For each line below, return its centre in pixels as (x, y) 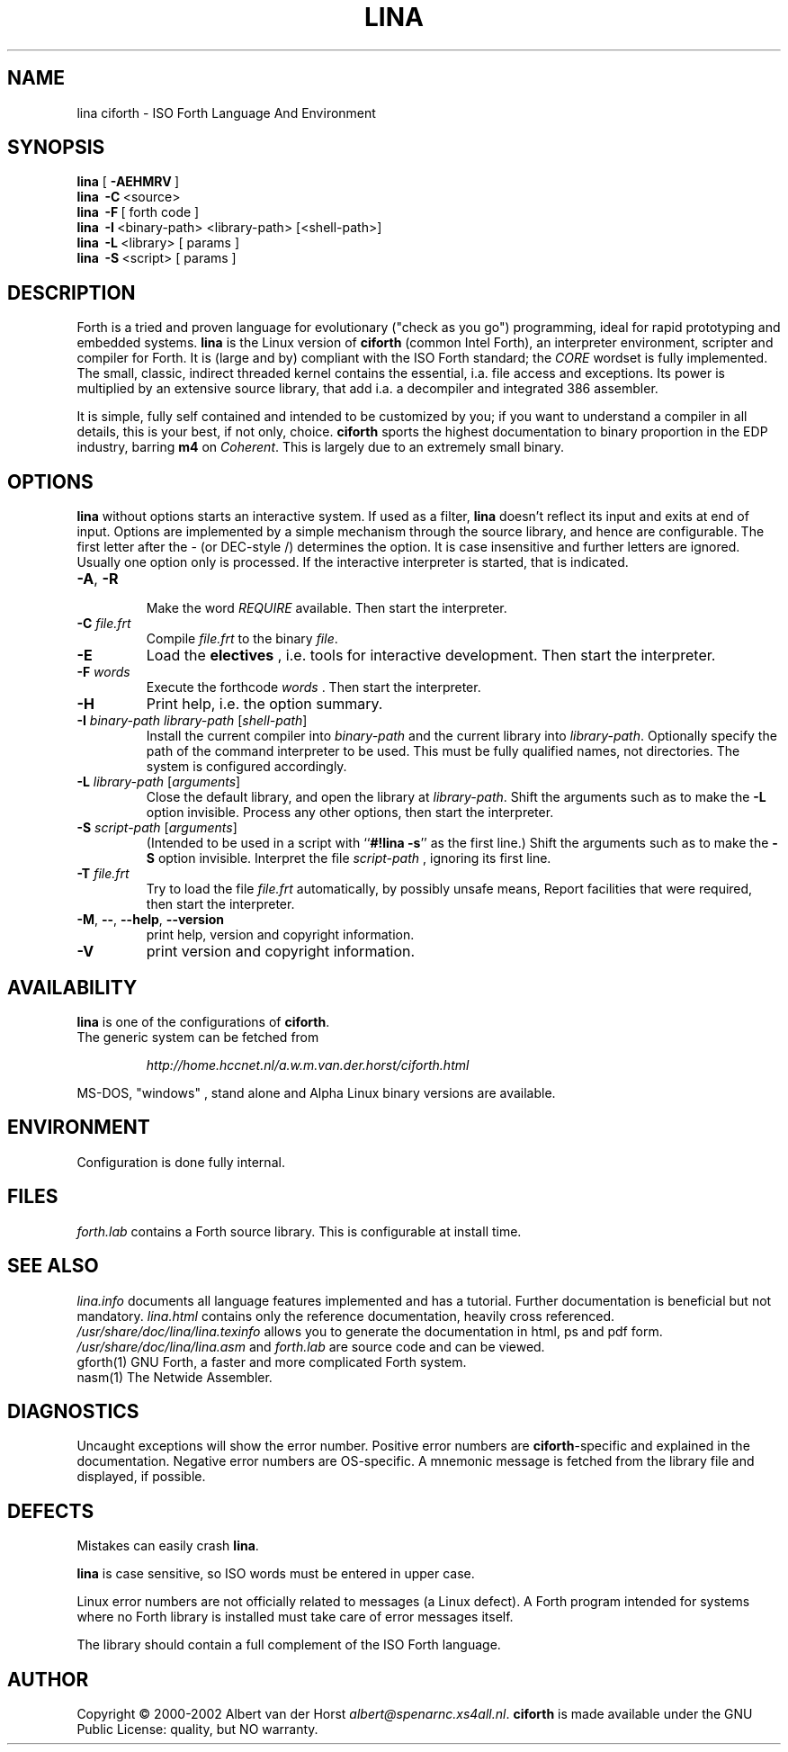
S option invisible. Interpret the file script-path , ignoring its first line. (349, 858)
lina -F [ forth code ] (138, 212)
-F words (103, 672)
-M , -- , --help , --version (151, 920)
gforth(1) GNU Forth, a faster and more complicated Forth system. (272, 1361)
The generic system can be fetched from (198, 1037)
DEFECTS (51, 1511)
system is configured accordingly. (246, 767)
